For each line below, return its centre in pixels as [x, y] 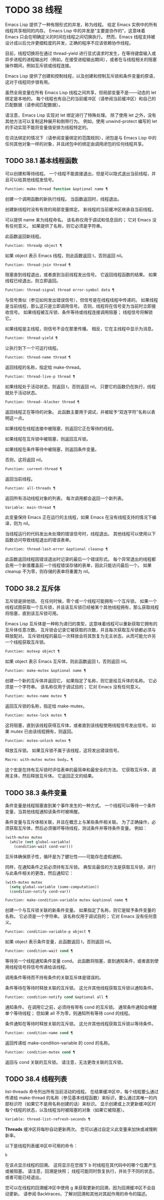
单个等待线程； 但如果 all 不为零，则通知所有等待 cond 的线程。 [69, 1013]
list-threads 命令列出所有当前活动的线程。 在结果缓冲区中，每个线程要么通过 [82, 1092]
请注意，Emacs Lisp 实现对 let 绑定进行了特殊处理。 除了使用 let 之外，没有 [81, 115]
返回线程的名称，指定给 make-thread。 [44, 367]
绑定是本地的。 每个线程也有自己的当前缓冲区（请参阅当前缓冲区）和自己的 [81, 98]
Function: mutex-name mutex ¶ [36, 696]
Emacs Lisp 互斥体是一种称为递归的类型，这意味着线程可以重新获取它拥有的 [81, 624]
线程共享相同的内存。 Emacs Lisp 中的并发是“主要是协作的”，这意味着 [75, 30]
